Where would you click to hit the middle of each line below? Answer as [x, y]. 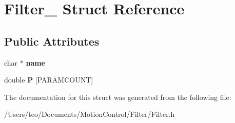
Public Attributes [52, 41]
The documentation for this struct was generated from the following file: [118, 97]
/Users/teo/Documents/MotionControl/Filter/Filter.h [90, 114]
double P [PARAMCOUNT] [49, 80]
